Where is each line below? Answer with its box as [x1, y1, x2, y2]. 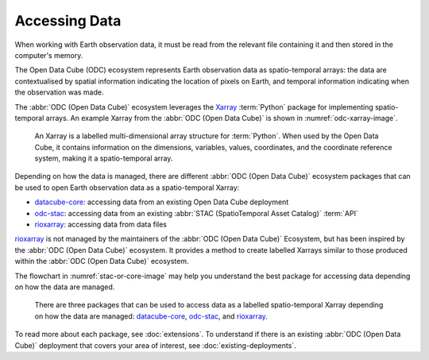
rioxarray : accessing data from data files [34, 219, 167, 230]
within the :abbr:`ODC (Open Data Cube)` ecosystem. [14, 257, 190, 266]
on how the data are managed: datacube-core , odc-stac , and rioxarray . [34, 311, 268, 321]
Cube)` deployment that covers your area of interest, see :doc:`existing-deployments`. [14, 340, 297, 350]
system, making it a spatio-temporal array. [34, 153, 173, 163]
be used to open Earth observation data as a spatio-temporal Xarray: [14, 183, 240, 192]
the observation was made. [14, 87, 104, 97]
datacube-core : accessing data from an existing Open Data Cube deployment [34, 197, 289, 207]
